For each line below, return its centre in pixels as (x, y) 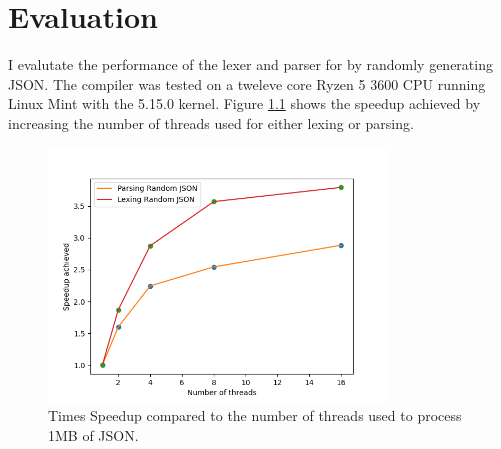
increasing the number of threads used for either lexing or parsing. (211, 122)
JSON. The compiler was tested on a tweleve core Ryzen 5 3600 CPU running (247, 83)
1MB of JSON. (93, 435)
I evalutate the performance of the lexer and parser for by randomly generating (250, 64)
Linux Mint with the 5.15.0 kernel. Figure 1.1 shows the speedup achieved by (244, 103)
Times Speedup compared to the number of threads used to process (255, 415)
